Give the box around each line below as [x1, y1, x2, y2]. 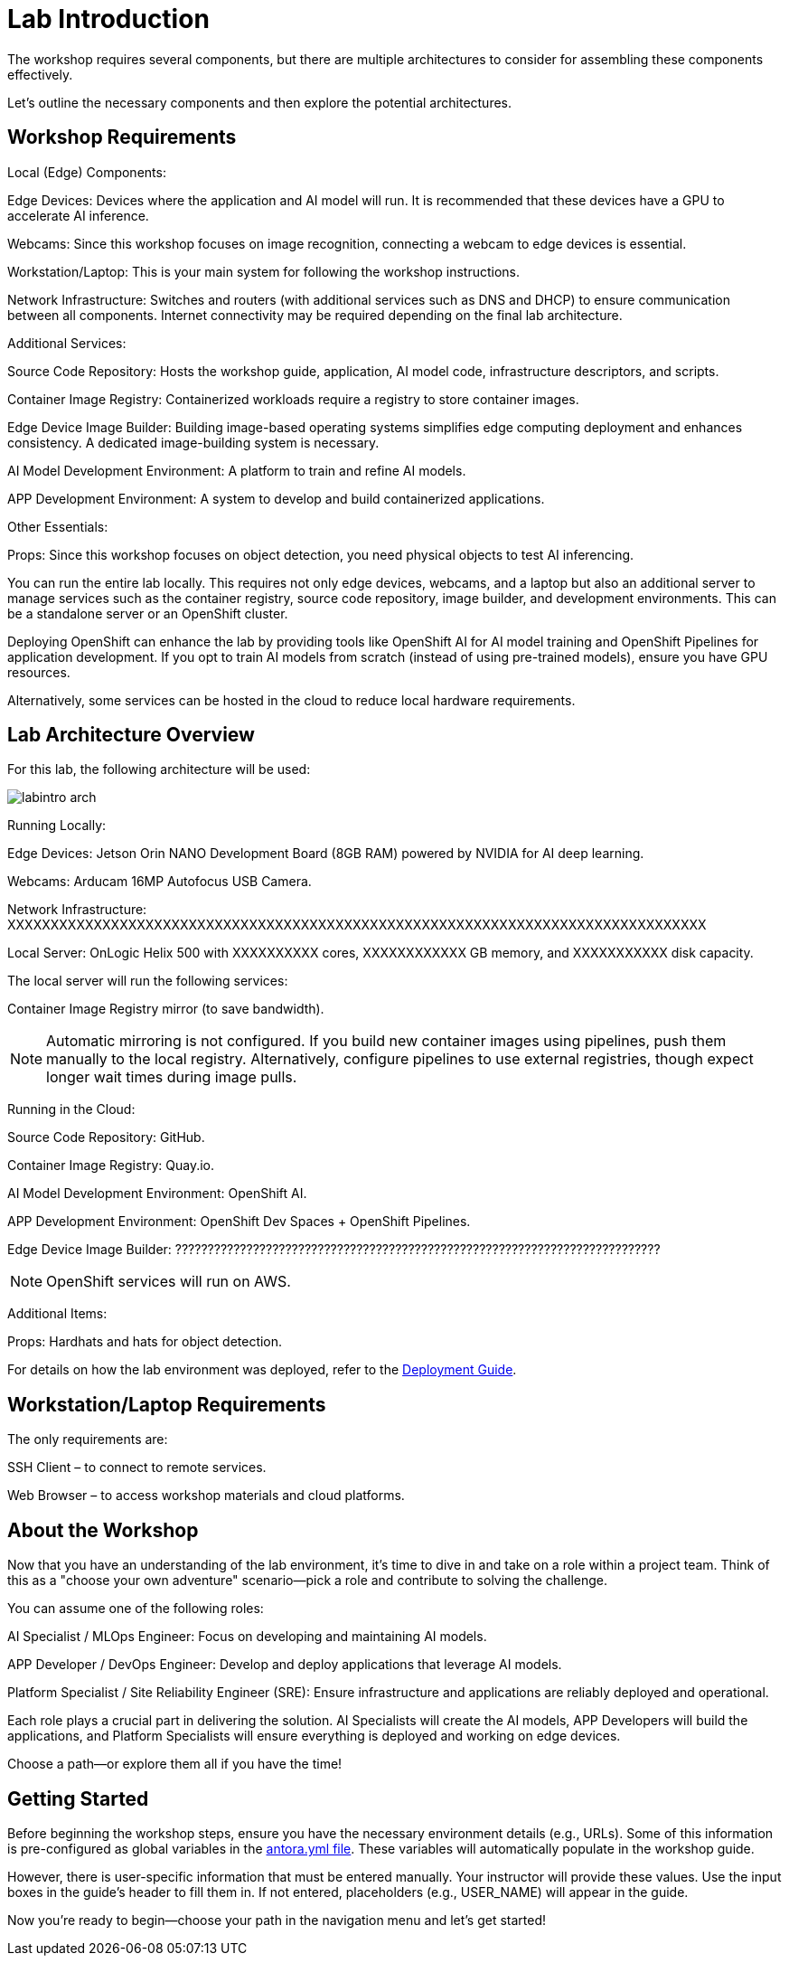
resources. [7, 664, 70, 680]
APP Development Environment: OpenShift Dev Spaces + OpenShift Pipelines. [7, 1213, 471, 1230]
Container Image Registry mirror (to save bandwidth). [7, 1001, 324, 1017]
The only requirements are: [7, 1431, 168, 1448]
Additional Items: [7, 1306, 108, 1322]
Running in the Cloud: [7, 1101, 136, 1118]
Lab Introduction [7, 4, 210, 34]
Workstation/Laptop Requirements [7, 1392, 326, 1416]
